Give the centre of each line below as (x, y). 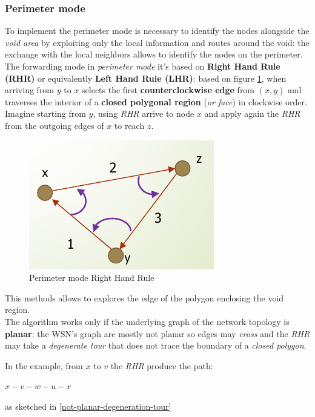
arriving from (30, 90)
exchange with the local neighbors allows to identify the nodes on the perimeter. (154, 54)
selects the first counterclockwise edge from (168, 90)
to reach (129, 125)
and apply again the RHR (252, 113)
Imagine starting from (45, 113)
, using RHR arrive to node (144, 113)
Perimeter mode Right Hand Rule (92, 277)
